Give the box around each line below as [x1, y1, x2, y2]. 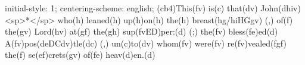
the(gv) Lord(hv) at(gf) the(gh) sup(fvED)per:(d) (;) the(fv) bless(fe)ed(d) [5, 25, 278, 38]
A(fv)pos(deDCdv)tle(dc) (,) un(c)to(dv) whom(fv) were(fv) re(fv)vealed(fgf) [5, 36, 287, 49]
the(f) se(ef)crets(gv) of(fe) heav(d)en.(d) [5, 48, 155, 61]
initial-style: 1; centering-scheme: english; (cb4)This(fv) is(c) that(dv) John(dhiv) [5, 2, 301, 14]
